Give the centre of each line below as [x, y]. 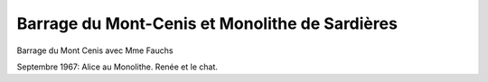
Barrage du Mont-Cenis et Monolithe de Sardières [207, 23]
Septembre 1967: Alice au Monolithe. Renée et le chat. [117, 67]
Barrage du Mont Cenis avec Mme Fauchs [95, 50]
